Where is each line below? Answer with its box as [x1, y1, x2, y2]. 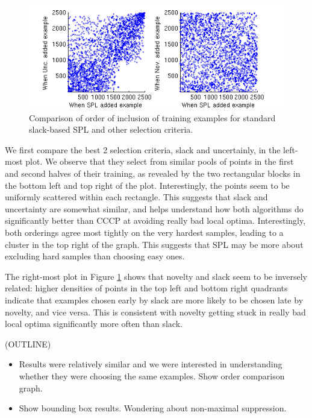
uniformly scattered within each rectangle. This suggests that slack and [5, 191, 268, 203]
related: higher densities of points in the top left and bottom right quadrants [5, 282, 288, 294]
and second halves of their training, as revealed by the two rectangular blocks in [5, 167, 301, 179]
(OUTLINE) [5, 337, 51, 350]
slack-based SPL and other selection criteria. [29, 123, 193, 136]
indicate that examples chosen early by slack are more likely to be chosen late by [5, 293, 304, 306]
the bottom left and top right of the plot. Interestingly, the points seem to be [5, 179, 290, 191]
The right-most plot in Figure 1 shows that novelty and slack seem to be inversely [5, 270, 308, 282]
